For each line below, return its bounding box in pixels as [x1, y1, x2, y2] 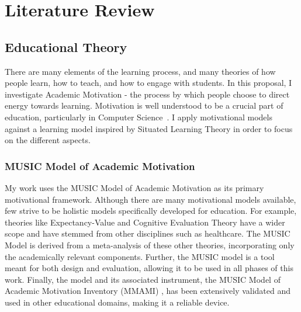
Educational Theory [5, 37, 127, 56]
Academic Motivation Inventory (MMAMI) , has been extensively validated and [5, 285, 291, 297]
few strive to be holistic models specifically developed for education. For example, [5, 204, 297, 217]
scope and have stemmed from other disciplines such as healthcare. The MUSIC [5, 227, 290, 240]
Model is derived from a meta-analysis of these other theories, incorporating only [5, 238, 295, 251]
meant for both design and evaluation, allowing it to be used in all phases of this [5, 262, 293, 274]
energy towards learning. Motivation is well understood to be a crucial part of [5, 99, 283, 112]
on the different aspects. [5, 134, 91, 146]
